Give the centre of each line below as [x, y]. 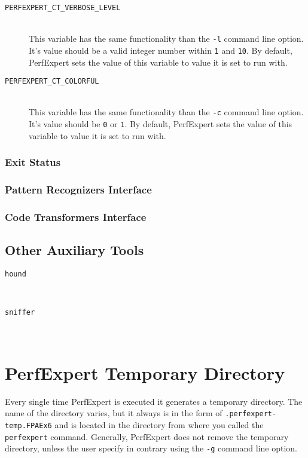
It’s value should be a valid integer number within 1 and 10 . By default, [161, 50]
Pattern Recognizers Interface [78, 190]
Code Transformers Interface [76, 216]
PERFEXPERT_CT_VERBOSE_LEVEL [63, 8]
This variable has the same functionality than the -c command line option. [166, 112]
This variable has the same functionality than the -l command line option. [166, 39]
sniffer [20, 313]
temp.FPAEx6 [28, 425]
